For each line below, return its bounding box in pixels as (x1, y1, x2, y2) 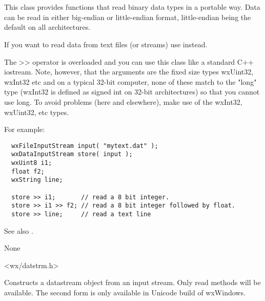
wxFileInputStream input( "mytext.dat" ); (11, 142, 158, 149)
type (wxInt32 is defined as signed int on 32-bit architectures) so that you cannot (4, 86, 260, 97)
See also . (4, 225, 33, 236)
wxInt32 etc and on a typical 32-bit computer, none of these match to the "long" (4, 76, 257, 87)
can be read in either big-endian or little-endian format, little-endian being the (4, 11, 251, 22)
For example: (4, 124, 45, 135)
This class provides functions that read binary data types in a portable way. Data (4, 2, 260, 12)
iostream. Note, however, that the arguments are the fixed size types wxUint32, (4, 66, 254, 77)
